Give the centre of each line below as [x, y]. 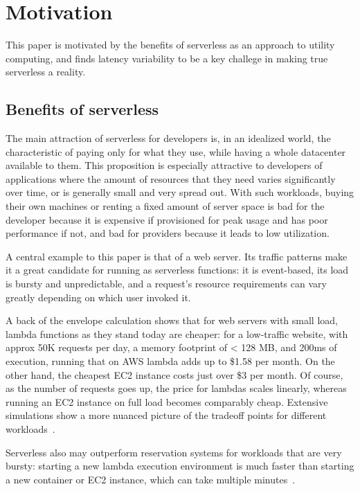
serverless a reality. [46, 72]
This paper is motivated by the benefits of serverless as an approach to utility [170, 45]
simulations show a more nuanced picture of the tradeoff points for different [166, 415]
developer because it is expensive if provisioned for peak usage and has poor [167, 219]
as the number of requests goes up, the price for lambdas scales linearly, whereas [176, 388]
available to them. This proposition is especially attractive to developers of [164, 165]
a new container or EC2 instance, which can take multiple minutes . [151, 479]
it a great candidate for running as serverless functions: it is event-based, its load [177, 270]
